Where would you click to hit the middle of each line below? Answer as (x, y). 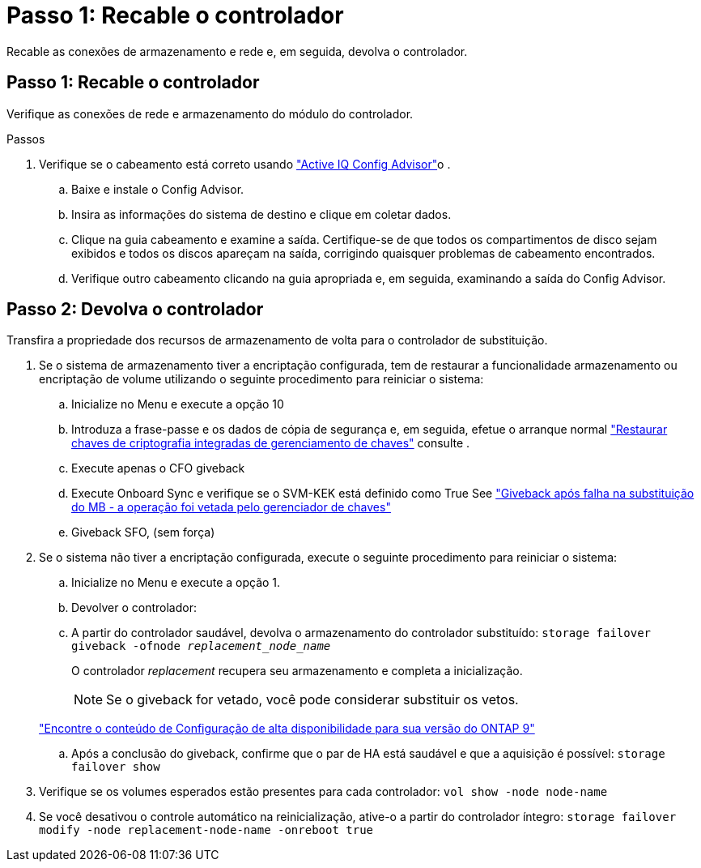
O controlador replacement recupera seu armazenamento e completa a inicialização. (297, 671)
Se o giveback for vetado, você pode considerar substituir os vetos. (312, 700)
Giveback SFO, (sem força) (143, 532)
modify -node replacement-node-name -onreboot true (206, 830)
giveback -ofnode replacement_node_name (201, 646)
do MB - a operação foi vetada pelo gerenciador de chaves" (231, 507)
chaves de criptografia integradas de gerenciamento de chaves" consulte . (271, 443)
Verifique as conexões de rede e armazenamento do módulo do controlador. (210, 113)
